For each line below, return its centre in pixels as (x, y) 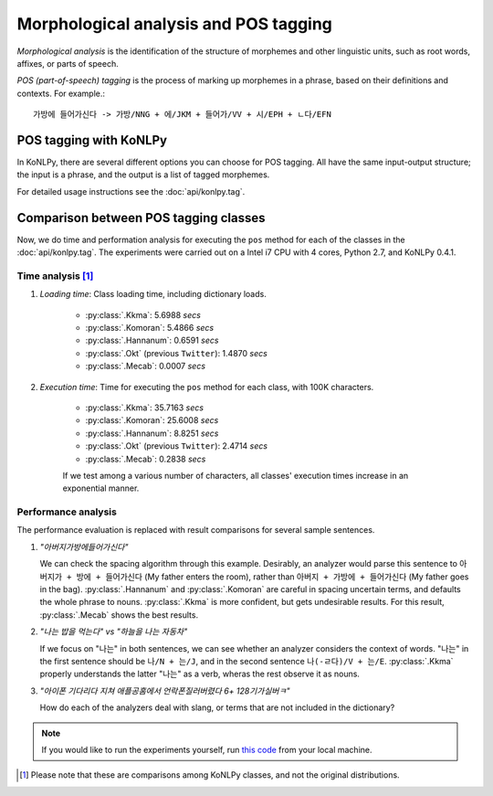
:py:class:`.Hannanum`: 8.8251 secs (152, 433)
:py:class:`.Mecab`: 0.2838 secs (146, 459)
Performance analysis (67, 512)
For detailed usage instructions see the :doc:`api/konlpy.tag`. (131, 191)
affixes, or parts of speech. (68, 63)
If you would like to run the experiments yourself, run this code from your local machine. (207, 749)
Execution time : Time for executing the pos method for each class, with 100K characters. (207, 387)
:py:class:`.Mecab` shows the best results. (119, 615)
